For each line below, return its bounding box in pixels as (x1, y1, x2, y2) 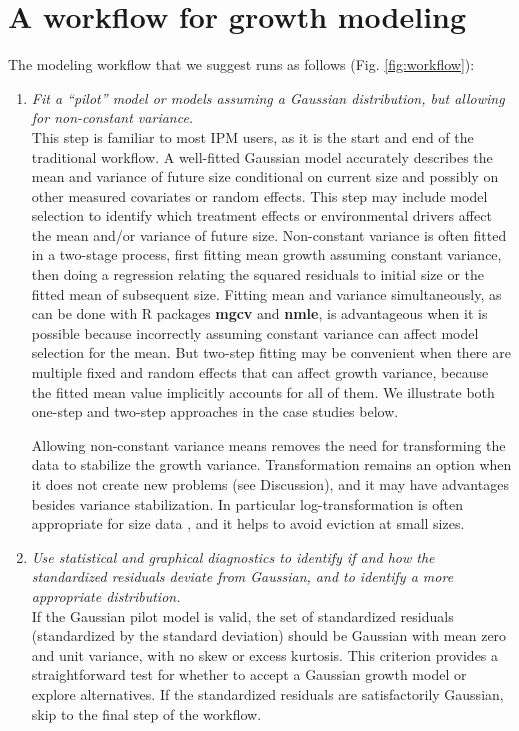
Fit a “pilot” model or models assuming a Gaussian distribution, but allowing (31, 87, 505, 108)
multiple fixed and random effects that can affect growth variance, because (31, 362, 489, 383)
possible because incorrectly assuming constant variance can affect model (31, 322, 479, 343)
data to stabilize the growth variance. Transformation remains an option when (31, 454, 512, 475)
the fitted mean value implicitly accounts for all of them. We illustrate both (31, 381, 495, 402)
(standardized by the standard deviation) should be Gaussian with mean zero (31, 625, 507, 646)
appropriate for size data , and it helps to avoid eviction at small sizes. (31, 513, 465, 534)
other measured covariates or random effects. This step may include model (31, 185, 488, 206)
